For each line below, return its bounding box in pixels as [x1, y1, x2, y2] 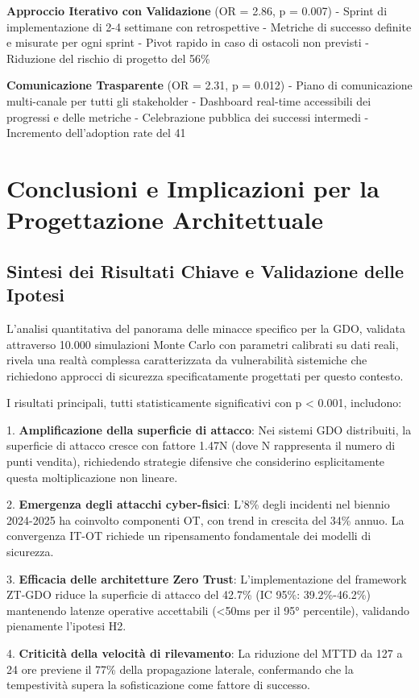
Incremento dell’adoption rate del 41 [6, 124, 186, 141]
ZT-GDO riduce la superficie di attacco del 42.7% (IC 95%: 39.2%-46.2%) [6, 586, 371, 603]
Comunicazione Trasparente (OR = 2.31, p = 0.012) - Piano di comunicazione [6, 77, 413, 93]
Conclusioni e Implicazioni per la [6, 171, 380, 204]
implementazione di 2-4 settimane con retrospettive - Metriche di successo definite [6, 18, 412, 35]
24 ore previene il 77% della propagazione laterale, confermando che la [6, 660, 354, 677]
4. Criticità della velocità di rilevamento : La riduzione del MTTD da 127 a [6, 645, 403, 661]
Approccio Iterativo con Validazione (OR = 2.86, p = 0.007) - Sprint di [6, 2, 388, 19]
